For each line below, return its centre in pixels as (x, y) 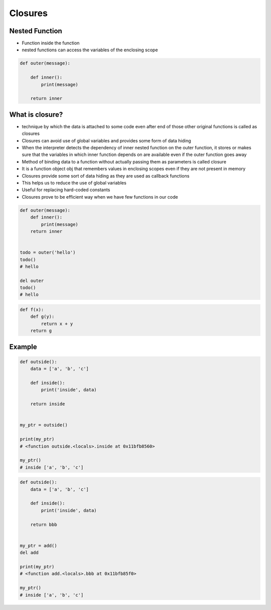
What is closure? (36, 114)
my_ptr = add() (38, 545)
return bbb (44, 525)
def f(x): (32, 310)
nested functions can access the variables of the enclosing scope (90, 50)
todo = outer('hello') (48, 252)
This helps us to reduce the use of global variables (74, 183)
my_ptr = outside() (44, 425)
